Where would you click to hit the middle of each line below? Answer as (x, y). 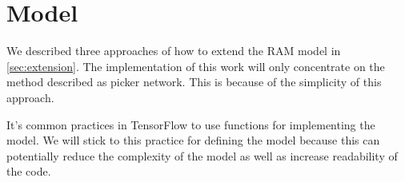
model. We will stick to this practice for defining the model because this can (193, 140)
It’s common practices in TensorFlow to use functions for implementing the (191, 124)
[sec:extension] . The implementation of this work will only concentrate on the (196, 66)
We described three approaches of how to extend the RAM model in (174, 51)
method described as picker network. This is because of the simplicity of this (194, 82)
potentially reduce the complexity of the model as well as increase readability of (202, 155)
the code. (29, 171)
